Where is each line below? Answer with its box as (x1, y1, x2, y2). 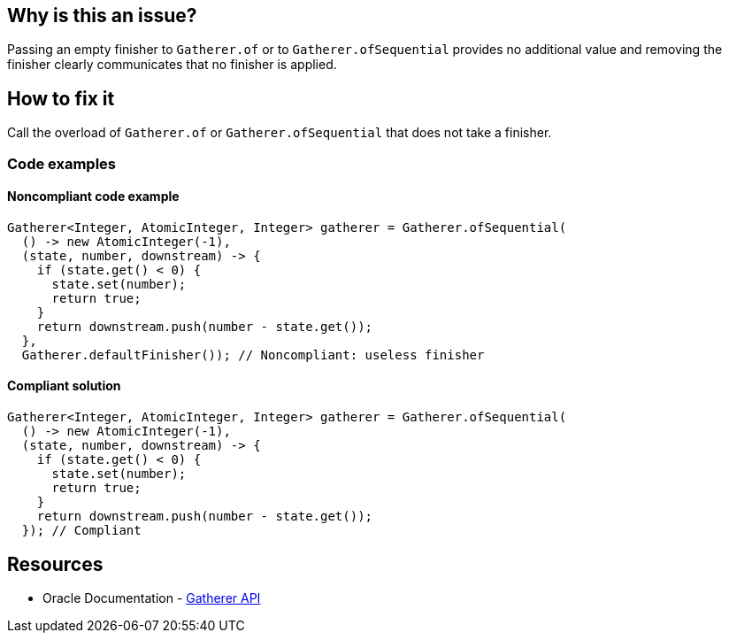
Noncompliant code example (7, 189, 180, 204)
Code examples (7, 154, 117, 173)
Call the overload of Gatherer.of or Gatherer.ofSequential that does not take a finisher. (7, 125, 552, 141)
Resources (7, 552, 104, 575)
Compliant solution (7, 378, 121, 394)
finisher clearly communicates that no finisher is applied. (7, 57, 337, 73)
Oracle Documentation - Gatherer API (42, 590, 261, 605)
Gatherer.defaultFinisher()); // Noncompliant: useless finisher (21, 347, 485, 362)
